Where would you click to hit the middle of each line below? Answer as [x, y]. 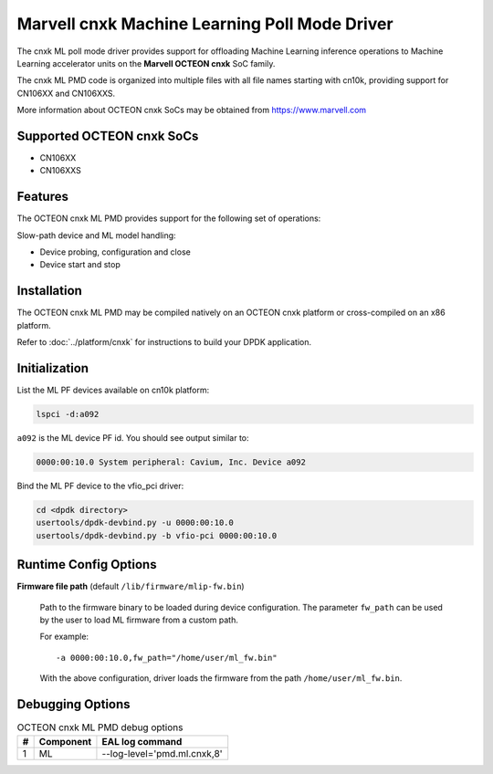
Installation [49, 291]
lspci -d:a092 [68, 414]
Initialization [53, 368]
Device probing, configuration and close [115, 252]
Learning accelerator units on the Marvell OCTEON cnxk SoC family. [146, 63]
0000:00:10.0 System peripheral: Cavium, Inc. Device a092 [171, 462]
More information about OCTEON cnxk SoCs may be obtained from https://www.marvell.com [192, 110]
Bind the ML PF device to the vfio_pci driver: [100, 486]
